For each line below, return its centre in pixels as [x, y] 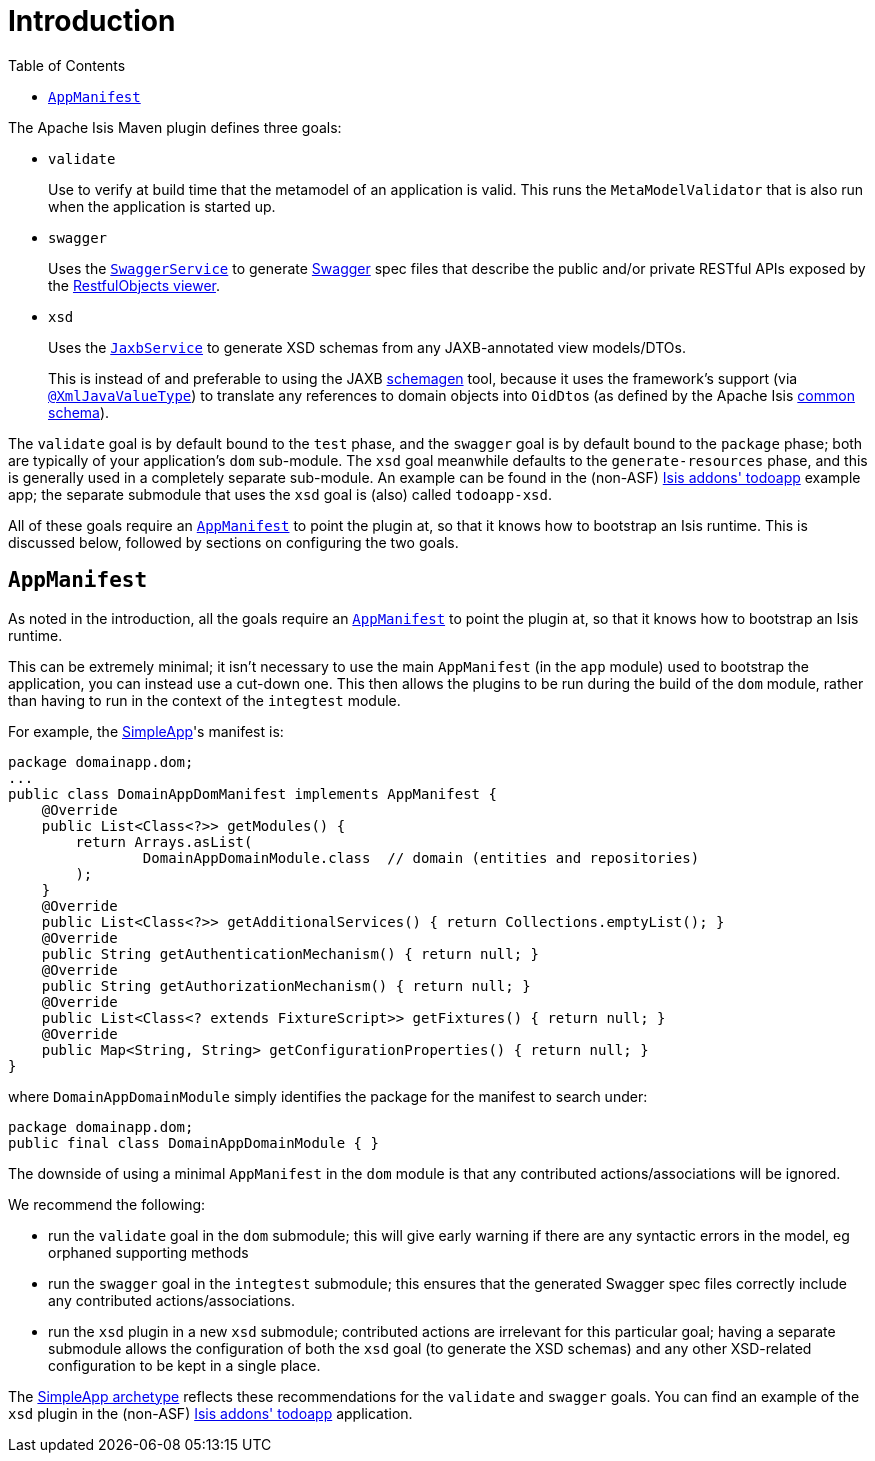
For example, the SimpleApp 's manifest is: [146, 731]
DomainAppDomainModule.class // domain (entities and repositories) [421, 857]
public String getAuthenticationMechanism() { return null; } [290, 953]
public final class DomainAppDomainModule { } [193, 1142]
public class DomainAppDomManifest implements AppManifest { [252, 793]
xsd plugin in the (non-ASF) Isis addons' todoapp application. [210, 1413]
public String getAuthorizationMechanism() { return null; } [286, 985]
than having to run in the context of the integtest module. [204, 700]
